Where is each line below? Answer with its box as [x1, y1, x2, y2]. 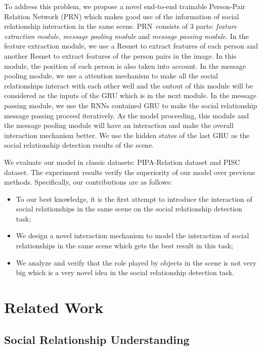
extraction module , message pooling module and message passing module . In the [4, 30, 249, 41]
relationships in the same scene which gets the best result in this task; [16, 240, 233, 251]
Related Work [4, 297, 104, 318]
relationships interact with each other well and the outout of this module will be [4, 80, 253, 91]
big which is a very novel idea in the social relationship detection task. [16, 267, 234, 278]
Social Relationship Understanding [4, 331, 190, 347]
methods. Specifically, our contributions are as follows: [4, 177, 172, 187]
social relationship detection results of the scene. [4, 140, 154, 150]
